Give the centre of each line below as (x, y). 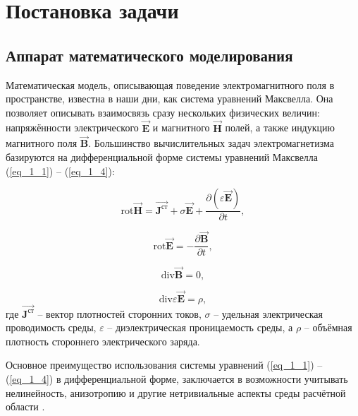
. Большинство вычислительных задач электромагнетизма (211, 143)
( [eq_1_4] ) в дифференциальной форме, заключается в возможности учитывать (177, 379)
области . (25, 406)
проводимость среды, (51, 327)
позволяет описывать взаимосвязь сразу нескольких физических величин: (163, 112)
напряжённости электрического (72, 127)
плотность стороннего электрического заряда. (103, 341)
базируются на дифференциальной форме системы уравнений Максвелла (162, 156)
